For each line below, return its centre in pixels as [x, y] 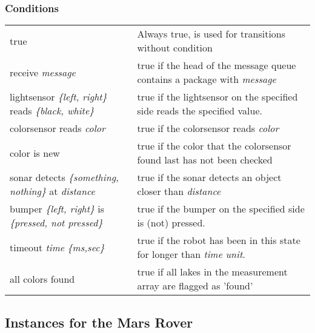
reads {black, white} [52, 111]
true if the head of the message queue [217, 65]
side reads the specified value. [200, 111]
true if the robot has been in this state [219, 240]
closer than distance [179, 191]
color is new [35, 153]
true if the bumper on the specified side [221, 209]
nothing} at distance [52, 191]
